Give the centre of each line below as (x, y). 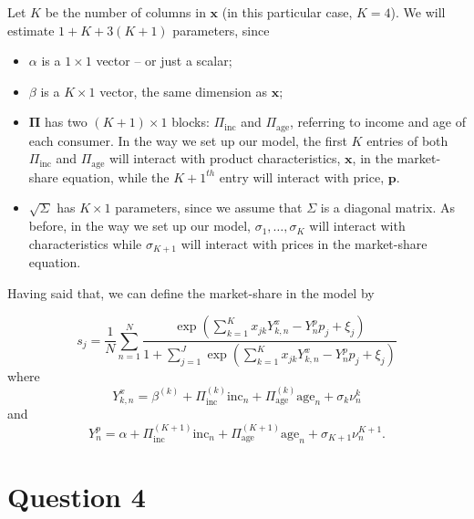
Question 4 (77, 496)
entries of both (407, 140)
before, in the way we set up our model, (139, 226)
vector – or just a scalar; (164, 61)
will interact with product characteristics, (225, 158)
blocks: (191, 122)
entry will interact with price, (302, 176)
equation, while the (116, 176)
